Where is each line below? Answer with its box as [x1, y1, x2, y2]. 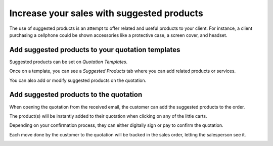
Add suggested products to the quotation [9, 90, 143, 99]
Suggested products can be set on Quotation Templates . [9, 59, 128, 65]
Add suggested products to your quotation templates [9, 45, 180, 54]
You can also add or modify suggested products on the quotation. [9, 77, 147, 83]
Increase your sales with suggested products [9, 8, 203, 19]
